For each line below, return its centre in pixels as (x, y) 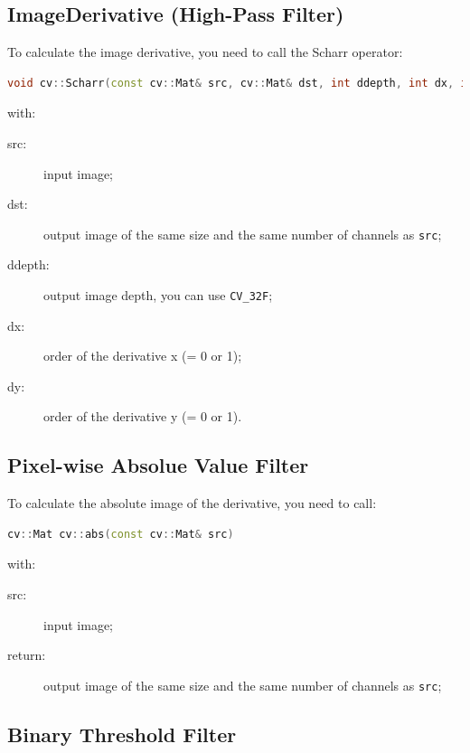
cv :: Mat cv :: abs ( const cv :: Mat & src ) (121, 534)
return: (27, 655)
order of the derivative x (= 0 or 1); (143, 356)
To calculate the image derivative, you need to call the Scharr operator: (205, 52)
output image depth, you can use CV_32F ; (158, 295)
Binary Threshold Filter (122, 734)
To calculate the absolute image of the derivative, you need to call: (192, 503)
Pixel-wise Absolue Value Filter (158, 465)
